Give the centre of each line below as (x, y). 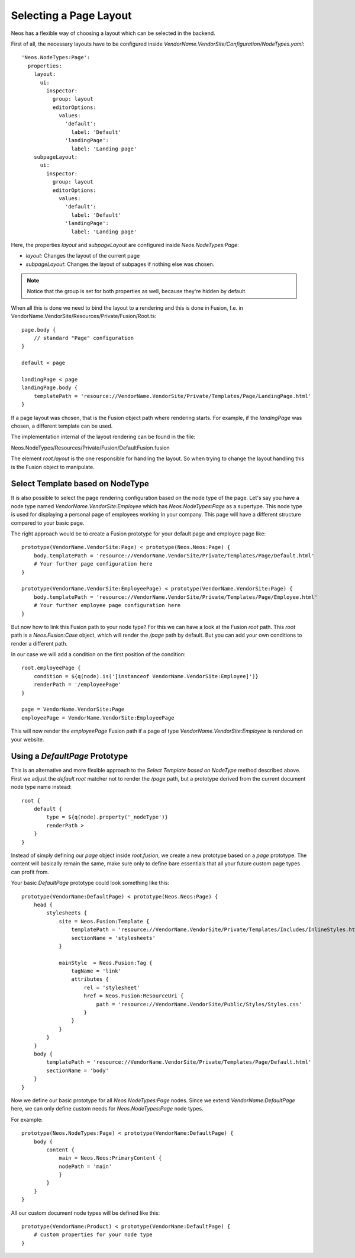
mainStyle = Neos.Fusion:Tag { (106, 963)
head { (43, 904)
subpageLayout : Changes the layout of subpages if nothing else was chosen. (120, 264)
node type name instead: (41, 787)
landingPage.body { (50, 388)
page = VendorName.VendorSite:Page (73, 710)
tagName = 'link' (96, 971)
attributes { (90, 979)
